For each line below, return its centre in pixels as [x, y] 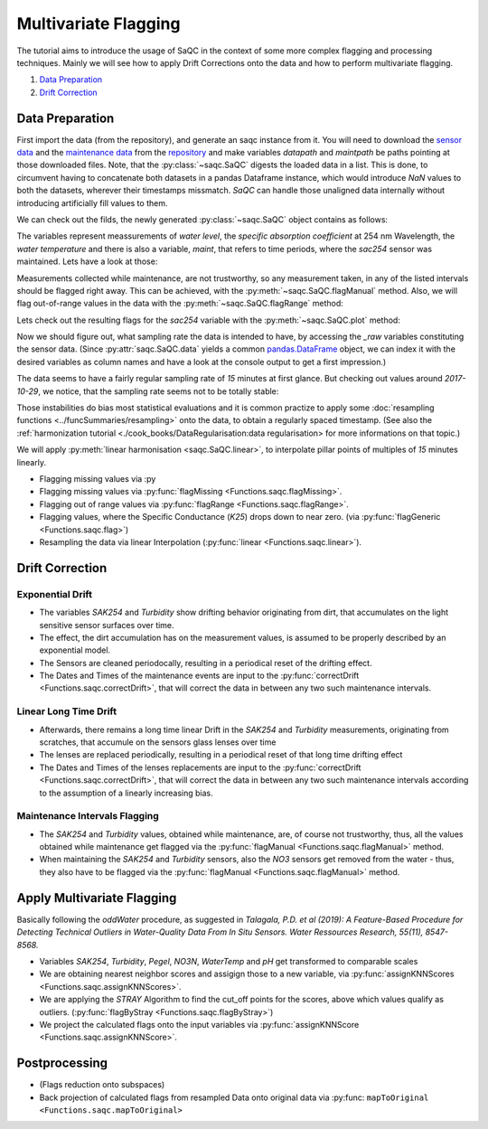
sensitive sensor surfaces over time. [107, 625]
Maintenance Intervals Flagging [88, 816]
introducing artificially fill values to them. [92, 202]
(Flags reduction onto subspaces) [102, 1085]
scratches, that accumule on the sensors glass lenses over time [158, 742]
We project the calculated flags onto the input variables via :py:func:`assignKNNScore [199, 1024]
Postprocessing [62, 1063]
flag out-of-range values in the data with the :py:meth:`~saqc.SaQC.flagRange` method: [180, 304]
